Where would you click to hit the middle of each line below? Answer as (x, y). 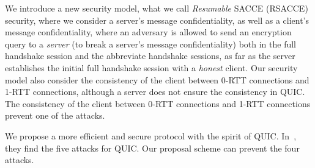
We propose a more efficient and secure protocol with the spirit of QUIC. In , (151, 135)
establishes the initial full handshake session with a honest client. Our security (151, 67)
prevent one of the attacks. (55, 115)
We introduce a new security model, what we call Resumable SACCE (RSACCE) (157, 8)
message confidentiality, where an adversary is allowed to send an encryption (148, 32)
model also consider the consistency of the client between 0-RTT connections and (157, 79)
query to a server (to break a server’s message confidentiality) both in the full (151, 44)
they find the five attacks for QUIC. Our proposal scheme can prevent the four (152, 148)
